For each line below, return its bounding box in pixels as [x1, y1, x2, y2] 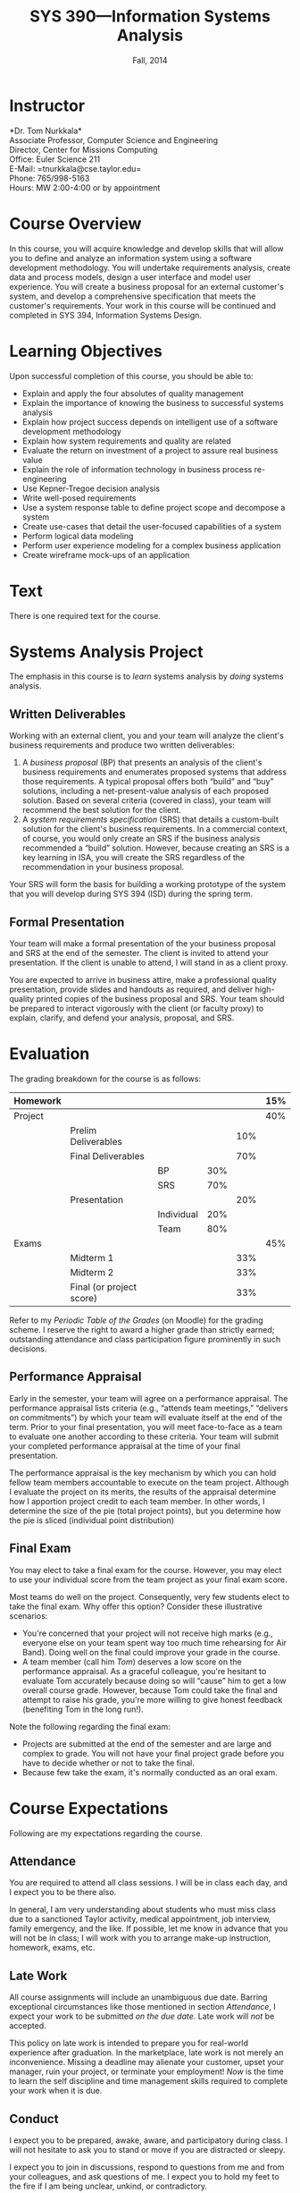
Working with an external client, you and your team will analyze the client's [9, 731, 284, 741]
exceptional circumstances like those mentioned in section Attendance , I [9, 2002, 277, 2012]
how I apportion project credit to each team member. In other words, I [9, 1495, 265, 1506]
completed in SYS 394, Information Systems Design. [9, 309, 203, 320]
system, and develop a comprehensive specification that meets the [9, 291, 256, 301]
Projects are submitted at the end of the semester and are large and [21, 1738, 272, 1749]
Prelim [70, 1124, 96, 1137]
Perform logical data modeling [21, 530, 134, 541]
